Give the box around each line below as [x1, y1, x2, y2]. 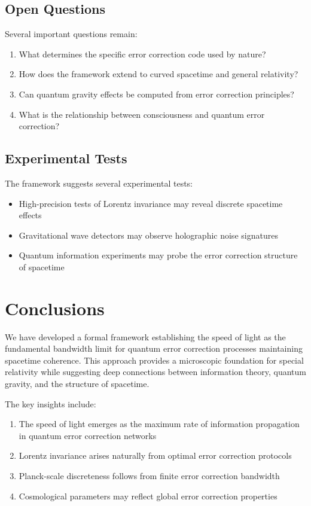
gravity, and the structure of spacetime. [5, 377, 150, 390]
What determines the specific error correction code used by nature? [19, 47, 266, 60]
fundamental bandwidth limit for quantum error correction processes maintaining [5, 342, 303, 355]
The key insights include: [5, 397, 96, 410]
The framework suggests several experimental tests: [5, 176, 193, 189]
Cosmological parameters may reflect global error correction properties [19, 489, 278, 502]
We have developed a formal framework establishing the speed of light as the [5, 330, 286, 343]
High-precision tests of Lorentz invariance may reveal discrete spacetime [19, 197, 283, 209]
